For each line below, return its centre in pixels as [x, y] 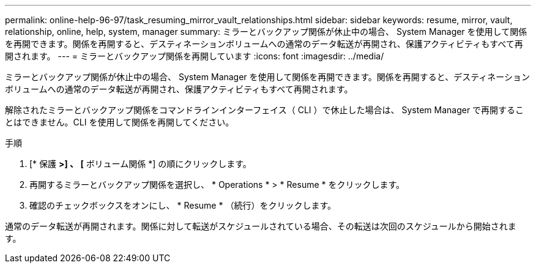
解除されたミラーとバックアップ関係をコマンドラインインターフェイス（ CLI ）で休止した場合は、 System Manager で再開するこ [265, 110]
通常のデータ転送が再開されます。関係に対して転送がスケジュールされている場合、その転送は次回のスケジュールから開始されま [261, 226]
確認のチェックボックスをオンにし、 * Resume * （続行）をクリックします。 [183, 205]
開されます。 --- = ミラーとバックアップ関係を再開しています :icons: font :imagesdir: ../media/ [195, 56]
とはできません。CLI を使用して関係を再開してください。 [120, 122]
